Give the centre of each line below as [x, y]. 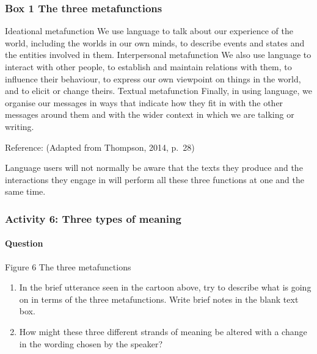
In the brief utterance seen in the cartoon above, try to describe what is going [165, 287]
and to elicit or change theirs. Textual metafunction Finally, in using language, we [158, 91]
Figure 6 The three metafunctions [68, 266]
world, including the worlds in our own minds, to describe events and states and [155, 42]
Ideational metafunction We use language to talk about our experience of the [149, 31]
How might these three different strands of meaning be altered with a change [163, 331]
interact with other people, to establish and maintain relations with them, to [148, 67]
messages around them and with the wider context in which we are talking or [150, 114]
